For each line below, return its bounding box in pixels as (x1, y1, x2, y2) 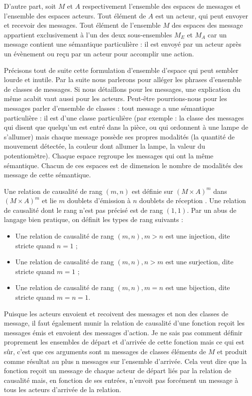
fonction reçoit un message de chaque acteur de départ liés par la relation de (4, 365, 232, 376)
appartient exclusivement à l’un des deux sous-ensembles (4, 29, 172, 39)
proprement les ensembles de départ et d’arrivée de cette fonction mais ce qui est (4, 337, 245, 347)
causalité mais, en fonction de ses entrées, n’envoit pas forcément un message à (4, 375, 238, 385)
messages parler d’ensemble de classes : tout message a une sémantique (4, 103, 215, 113)
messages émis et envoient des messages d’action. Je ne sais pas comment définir (4, 327, 243, 337)
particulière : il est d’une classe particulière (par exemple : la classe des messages (4, 112, 244, 122)
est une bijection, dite (165, 282, 230, 293)
